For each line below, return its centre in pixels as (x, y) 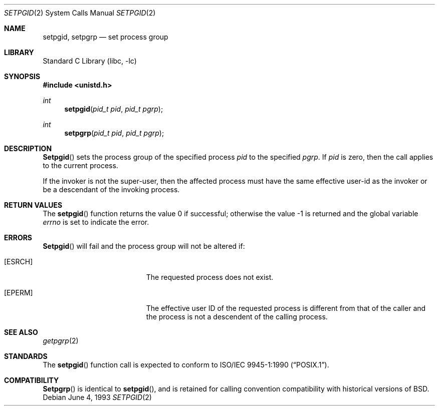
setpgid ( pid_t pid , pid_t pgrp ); (114, 109)
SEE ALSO (21, 332)
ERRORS (18, 238)
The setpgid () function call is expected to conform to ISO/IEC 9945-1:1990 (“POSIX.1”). (186, 365)
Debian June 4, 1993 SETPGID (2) (97, 397)
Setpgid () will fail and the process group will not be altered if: (144, 246)
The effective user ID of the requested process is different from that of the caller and (286, 308)
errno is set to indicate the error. (96, 222)
